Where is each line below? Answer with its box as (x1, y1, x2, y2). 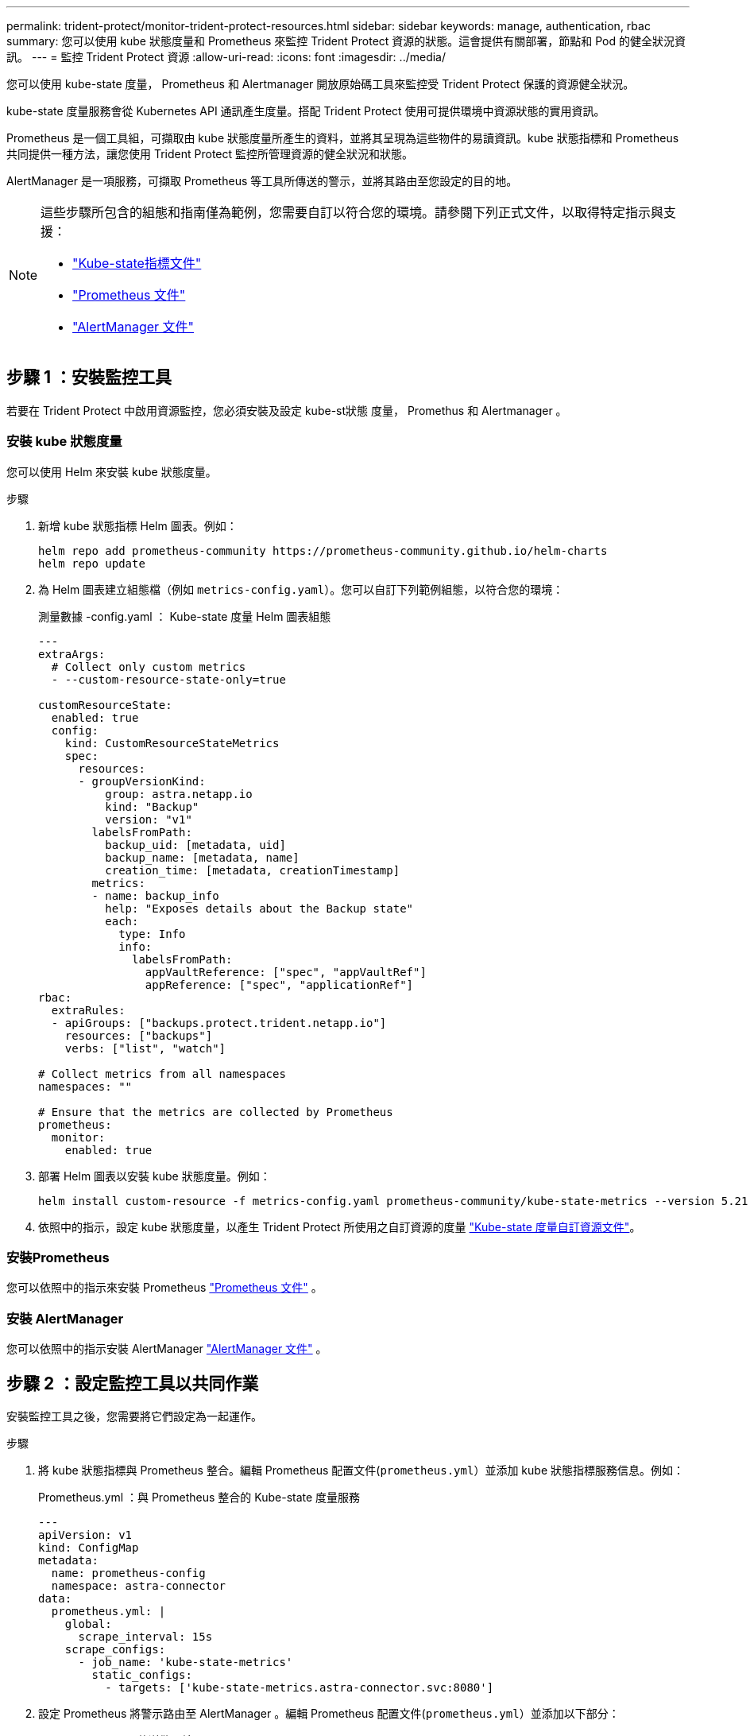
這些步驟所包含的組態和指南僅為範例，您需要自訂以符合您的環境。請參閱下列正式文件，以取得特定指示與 (41, 204, 664, 220)
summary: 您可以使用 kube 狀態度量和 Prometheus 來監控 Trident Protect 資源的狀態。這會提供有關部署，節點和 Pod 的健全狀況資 (6, 34, 686, 48)
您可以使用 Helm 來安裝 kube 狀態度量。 (6, 464, 217, 479)
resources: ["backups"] (64, 1029, 213, 1042)
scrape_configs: (64, 1642, 166, 1656)
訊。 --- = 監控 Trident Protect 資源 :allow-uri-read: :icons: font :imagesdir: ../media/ (6, 50, 446, 64)
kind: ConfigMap (38, 1540, 139, 1554)
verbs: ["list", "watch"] (64, 1041, 226, 1055)
